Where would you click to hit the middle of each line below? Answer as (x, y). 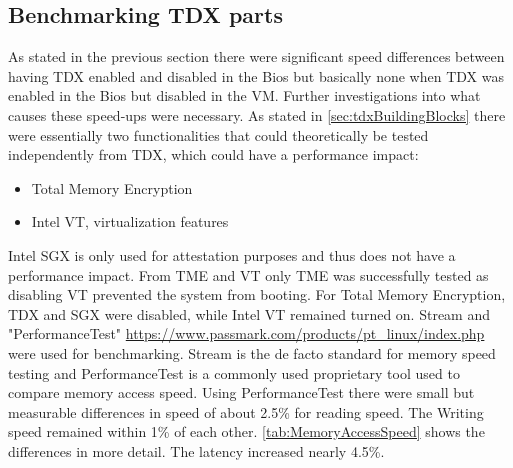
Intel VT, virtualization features (130, 221)
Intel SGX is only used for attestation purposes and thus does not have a (232, 254)
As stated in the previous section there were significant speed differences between (256, 56)
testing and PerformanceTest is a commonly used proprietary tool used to (234, 372)
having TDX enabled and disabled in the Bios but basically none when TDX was (256, 75)
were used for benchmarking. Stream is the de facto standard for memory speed (252, 352)
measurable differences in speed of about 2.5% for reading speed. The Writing (246, 411)
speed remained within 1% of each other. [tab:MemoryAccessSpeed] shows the (246, 431)
